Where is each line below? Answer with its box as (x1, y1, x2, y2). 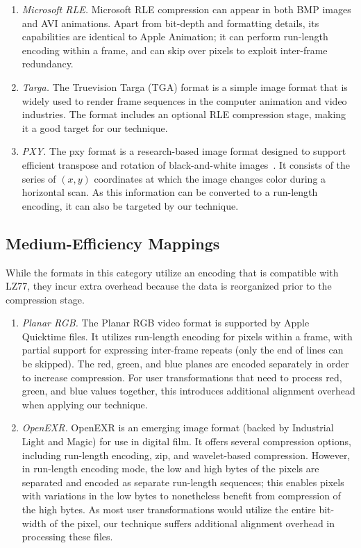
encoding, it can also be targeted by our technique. (22, 198, 239, 213)
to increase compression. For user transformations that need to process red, (22, 370, 342, 384)
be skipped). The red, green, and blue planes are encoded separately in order (22, 356, 349, 371)
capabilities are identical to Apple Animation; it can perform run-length (22, 29, 328, 44)
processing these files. (22, 529, 113, 544)
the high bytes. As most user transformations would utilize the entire (22, 502, 316, 517)
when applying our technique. (22, 397, 148, 411)
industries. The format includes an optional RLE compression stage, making (22, 107, 346, 122)
